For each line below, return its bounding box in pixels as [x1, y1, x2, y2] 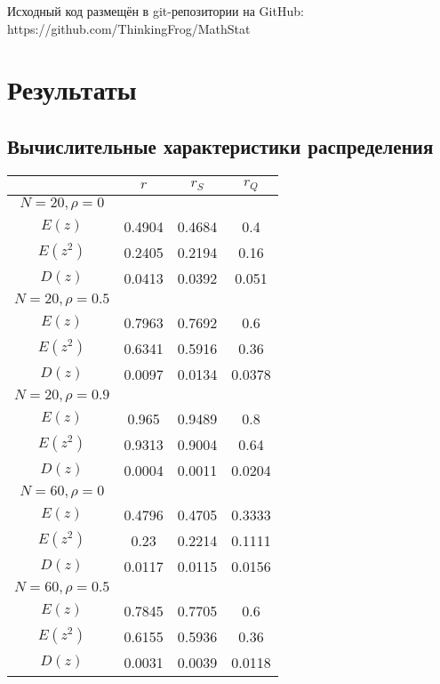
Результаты [7, 71, 137, 108]
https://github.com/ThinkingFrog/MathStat [7, 19, 251, 37]
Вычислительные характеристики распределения [7, 132, 434, 159]
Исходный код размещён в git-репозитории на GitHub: [7, 2, 304, 20]
